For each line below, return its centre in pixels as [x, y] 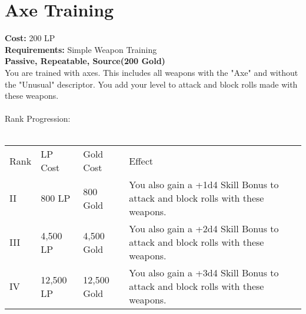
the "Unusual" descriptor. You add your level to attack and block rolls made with [151, 84]
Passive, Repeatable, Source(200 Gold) [85, 61]
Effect [141, 161]
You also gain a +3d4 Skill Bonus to [204, 273]
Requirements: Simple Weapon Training [81, 49]
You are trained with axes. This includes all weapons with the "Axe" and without [152, 72]
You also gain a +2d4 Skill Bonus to [204, 229]
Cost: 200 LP [30, 38]
